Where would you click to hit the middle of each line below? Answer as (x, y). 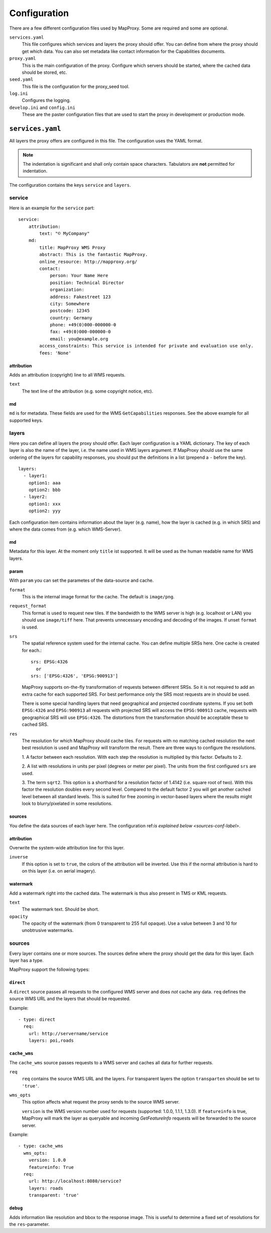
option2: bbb (44, 490)
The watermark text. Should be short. (60, 909)
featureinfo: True (51, 1167)
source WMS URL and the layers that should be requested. (70, 999)
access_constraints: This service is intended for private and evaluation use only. (147, 346)
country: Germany (71, 318)
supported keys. (26, 420)
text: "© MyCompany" (64, 234)
